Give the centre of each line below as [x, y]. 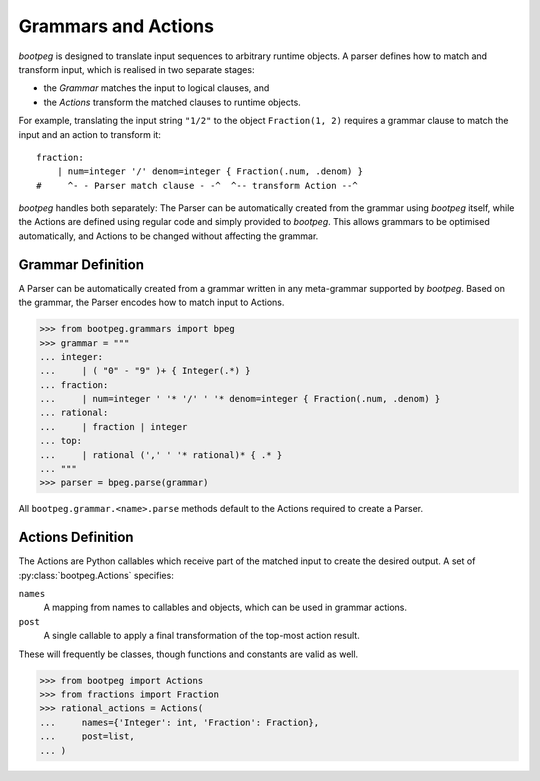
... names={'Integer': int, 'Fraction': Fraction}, [179, 722]
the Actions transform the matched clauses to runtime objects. [172, 102]
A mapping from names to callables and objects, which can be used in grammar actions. [225, 607]
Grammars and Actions [116, 26]
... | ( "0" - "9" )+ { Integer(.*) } [145, 371]
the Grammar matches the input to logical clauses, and [156, 88]
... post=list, [87, 736]
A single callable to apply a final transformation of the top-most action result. [201, 636]
